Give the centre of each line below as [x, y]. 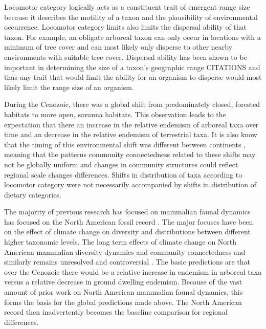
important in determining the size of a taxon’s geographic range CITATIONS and [132, 67]
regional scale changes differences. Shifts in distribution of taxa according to [123, 174]
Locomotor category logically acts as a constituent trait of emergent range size [127, 7]
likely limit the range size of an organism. [69, 87]
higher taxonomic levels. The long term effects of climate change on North [120, 242]
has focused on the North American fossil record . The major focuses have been [129, 221]
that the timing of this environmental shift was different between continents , [125, 144]
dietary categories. [33, 194]
